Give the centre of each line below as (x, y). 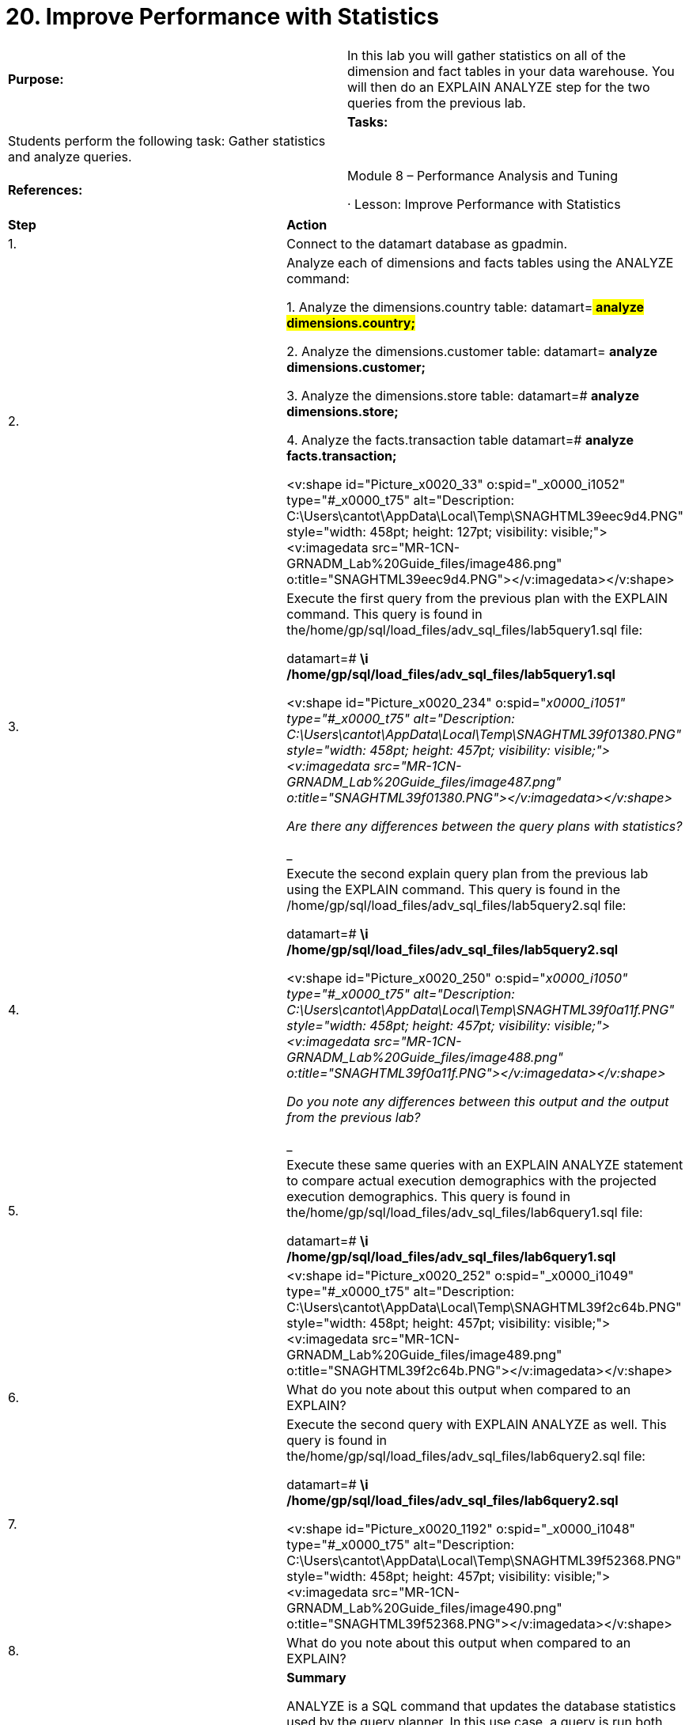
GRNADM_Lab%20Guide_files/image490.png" (424, 1607)
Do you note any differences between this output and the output (478, 1101)
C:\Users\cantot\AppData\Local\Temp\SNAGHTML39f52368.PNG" (484, 1560)
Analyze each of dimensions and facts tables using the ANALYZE (480, 262)
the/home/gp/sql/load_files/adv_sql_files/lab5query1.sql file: (465, 629)
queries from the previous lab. (437, 102)
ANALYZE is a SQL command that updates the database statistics (481, 1706)
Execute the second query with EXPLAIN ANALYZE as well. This (477, 1424)
